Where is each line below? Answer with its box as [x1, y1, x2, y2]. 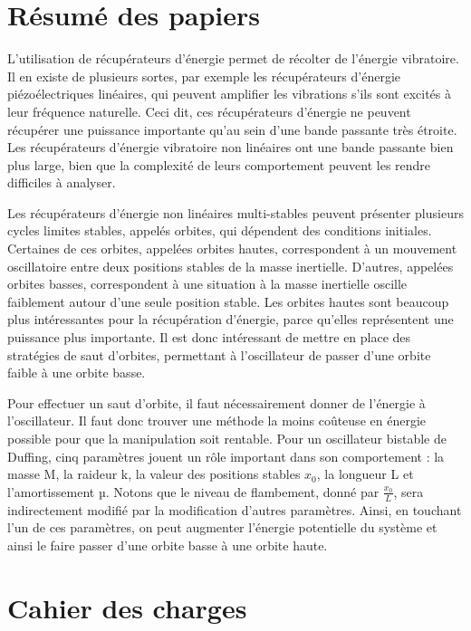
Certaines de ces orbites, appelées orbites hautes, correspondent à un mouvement [7, 239, 457, 258]
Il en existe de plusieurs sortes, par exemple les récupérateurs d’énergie [7, 66, 400, 85]
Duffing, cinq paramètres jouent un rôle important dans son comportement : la [7, 446, 445, 465]
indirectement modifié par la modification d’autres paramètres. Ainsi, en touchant [7, 500, 462, 519]
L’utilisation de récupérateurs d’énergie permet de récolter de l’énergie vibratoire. [7, 49, 459, 68]
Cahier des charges [7, 588, 247, 626]
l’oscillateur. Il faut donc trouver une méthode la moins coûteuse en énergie [7, 411, 426, 430]
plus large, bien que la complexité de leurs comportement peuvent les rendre [7, 155, 431, 174]
